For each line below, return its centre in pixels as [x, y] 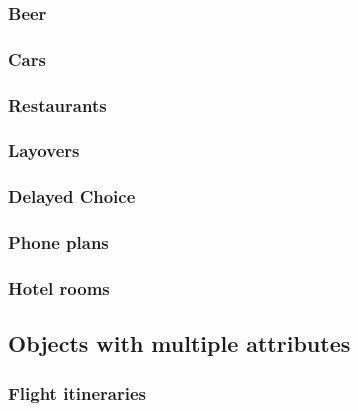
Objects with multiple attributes [179, 343]
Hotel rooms [59, 287]
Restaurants [57, 104]
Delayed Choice [72, 196]
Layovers [44, 150]
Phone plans [58, 242]
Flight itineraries [77, 392]
